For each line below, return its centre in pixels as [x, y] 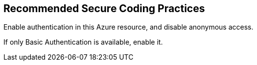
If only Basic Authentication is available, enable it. [83, 42]
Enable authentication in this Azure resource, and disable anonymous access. [128, 27]
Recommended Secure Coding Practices [104, 8]
